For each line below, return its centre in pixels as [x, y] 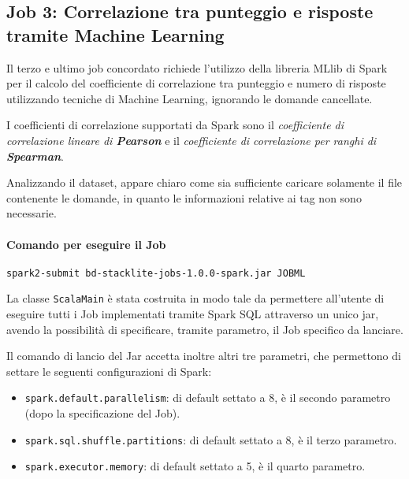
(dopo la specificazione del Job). [102, 413]
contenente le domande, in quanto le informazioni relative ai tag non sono [184, 197]
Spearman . [35, 156]
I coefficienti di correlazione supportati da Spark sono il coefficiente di [175, 125]
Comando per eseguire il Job [86, 244]
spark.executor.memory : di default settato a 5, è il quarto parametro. [195, 466]
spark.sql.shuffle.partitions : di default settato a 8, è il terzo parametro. [211, 439]
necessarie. [32, 213]
